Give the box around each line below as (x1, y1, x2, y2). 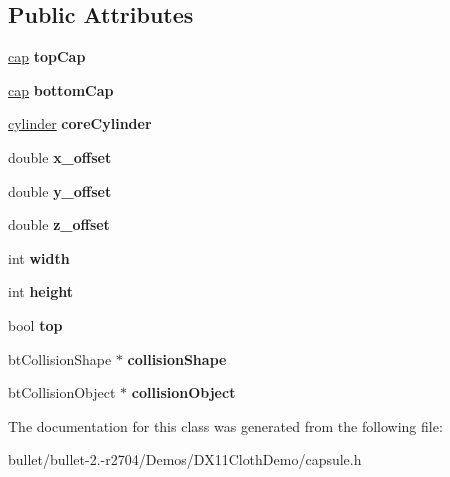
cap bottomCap (8, 79, 114, 100)
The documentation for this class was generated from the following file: (8, 415, 443, 436)
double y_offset (8, 180, 112, 201)
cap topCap (8, 46, 86, 67)
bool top (8, 314, 63, 335)
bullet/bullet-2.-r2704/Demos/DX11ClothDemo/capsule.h (8, 449, 362, 470)
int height (8, 281, 74, 302)
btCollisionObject (8, 382, 116, 403)
